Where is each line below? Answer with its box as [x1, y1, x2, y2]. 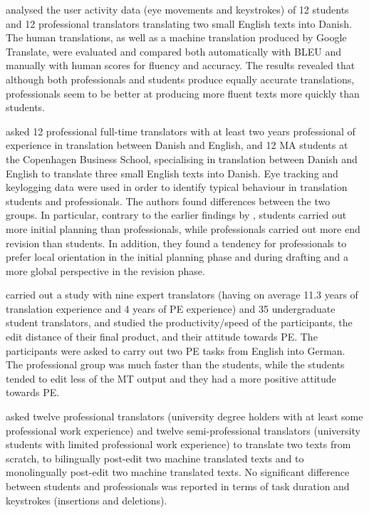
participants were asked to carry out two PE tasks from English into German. [6, 343, 345, 358]
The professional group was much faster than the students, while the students [6, 357, 345, 372]
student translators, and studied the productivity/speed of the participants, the [6, 315, 353, 330]
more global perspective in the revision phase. [6, 263, 205, 278]
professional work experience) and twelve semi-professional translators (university [6, 423, 360, 437]
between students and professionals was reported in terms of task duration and [6, 479, 350, 493]
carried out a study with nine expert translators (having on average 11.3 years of [6, 287, 358, 302]
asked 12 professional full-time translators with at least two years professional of [6, 123, 355, 138]
